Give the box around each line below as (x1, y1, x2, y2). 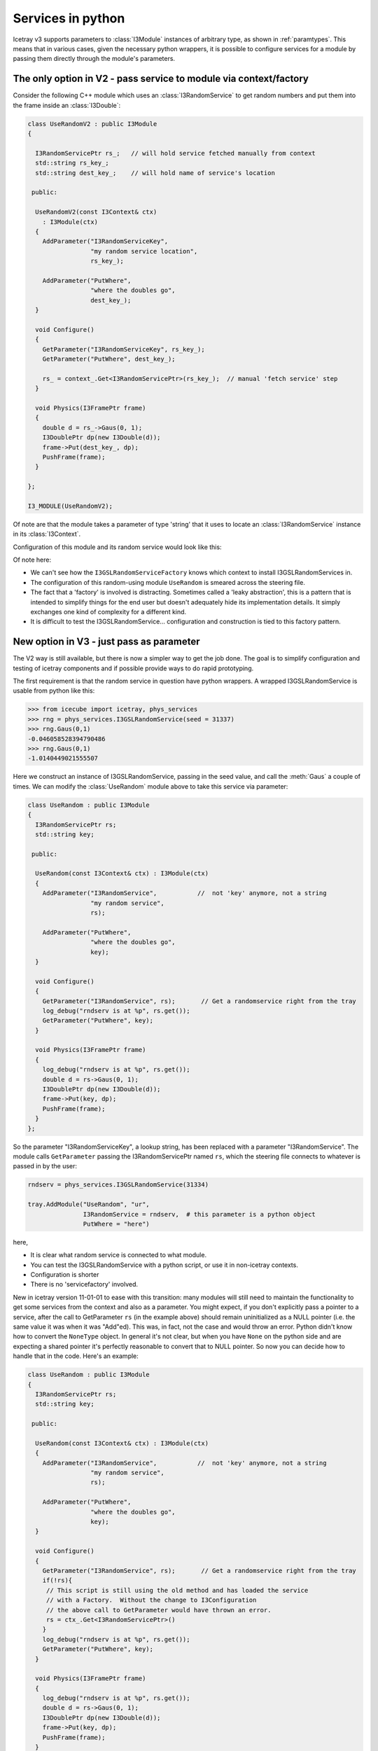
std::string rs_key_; (35, 159, 110, 167)
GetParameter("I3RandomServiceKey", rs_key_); (42, 345, 206, 353)
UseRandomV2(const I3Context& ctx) (35, 208, 157, 216)
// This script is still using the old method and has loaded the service (45, 1586, 309, 1594)
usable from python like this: (13, 686, 95, 695)
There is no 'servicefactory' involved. (30, 1280, 139, 1289)
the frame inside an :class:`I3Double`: (13, 101, 121, 109)
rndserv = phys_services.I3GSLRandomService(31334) (27, 1181, 209, 1189)
